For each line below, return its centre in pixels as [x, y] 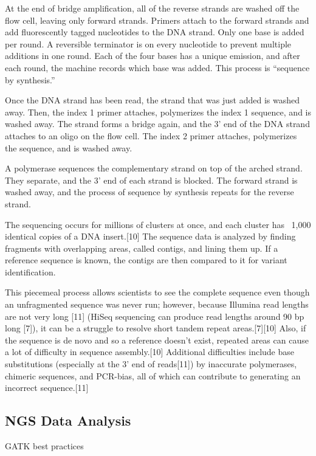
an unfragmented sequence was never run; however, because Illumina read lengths [157, 304]
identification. [30, 271]
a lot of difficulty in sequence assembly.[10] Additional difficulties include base [149, 352]
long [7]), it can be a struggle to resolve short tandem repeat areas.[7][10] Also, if [156, 328]
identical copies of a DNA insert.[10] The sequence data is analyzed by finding [150, 236]
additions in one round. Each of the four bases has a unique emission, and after [153, 56]
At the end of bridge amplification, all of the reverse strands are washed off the [152, 8]
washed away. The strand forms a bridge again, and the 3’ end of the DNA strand [157, 124]
